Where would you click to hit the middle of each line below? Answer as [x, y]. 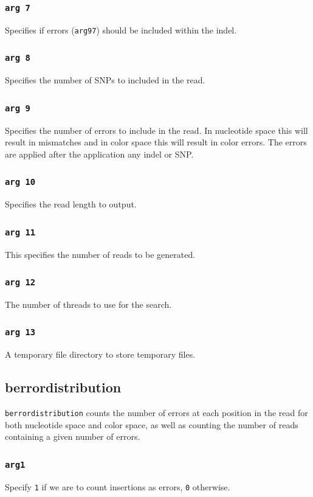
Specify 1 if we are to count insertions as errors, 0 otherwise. [118, 486]
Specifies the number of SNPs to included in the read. [105, 80]
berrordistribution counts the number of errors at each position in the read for [156, 413]
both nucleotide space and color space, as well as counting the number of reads [152, 424]
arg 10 [20, 182]
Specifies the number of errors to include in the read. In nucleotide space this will [156, 130]
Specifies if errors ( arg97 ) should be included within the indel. [121, 30]
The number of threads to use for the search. [88, 304]
